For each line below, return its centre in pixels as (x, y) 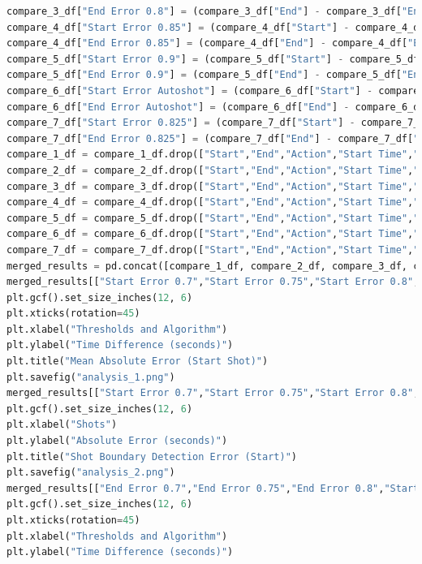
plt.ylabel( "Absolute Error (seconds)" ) (117, 441)
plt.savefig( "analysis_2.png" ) (91, 473)
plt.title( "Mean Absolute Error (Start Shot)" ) (138, 362)
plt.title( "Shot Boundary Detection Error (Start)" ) (152, 456)
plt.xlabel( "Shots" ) (62, 425)
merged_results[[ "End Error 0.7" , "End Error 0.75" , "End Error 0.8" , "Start (213, 488)
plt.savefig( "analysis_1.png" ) (91, 377)
